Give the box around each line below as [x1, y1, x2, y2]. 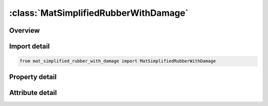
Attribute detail [9, 88, 57, 97]
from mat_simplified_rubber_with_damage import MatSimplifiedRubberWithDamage [19, 58, 216, 64]
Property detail [9, 72, 57, 81]
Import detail [9, 42, 50, 51]
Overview [9, 26, 40, 35]
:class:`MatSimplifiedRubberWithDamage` [9, 7, 189, 18]
